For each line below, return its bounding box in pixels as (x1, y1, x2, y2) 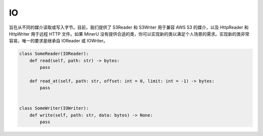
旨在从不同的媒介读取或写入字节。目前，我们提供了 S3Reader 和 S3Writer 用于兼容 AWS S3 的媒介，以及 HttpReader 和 (9, 24, 249, 30)
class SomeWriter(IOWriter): (19, 105, 89, 111)
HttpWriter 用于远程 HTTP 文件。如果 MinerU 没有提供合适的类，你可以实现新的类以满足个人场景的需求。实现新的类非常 (9, 31, 249, 37)
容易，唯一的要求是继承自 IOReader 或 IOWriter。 (9, 38, 108, 44)
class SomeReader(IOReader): (19, 51, 89, 57)
